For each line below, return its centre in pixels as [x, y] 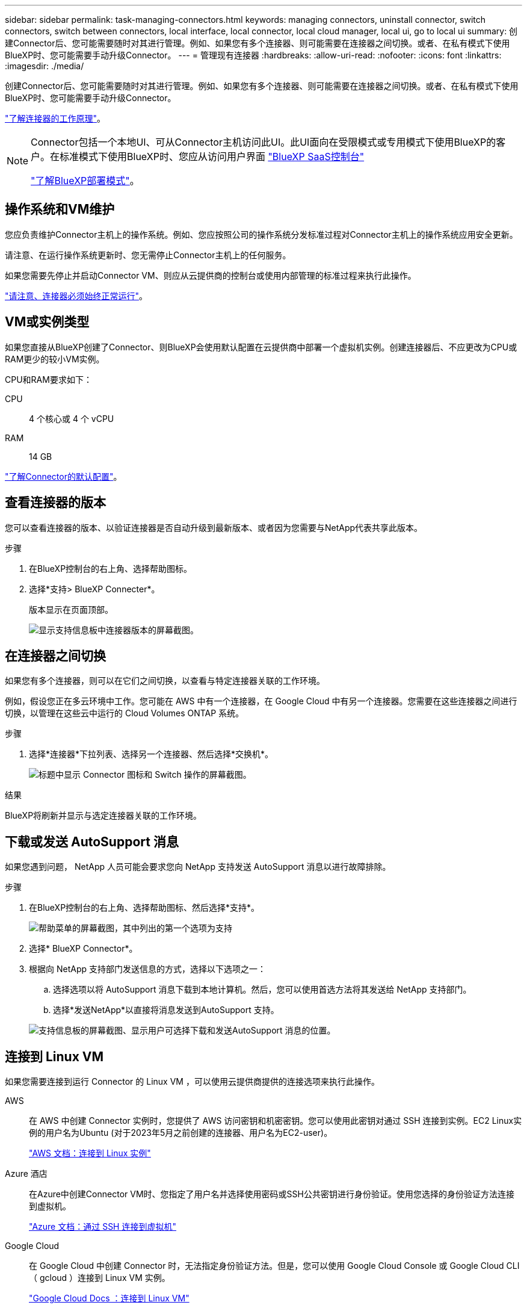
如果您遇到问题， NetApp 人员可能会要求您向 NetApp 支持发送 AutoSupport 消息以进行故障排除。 [198, 867]
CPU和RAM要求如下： [48, 379]
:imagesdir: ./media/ [45, 66]
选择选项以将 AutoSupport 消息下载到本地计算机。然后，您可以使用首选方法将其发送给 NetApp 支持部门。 [262, 990]
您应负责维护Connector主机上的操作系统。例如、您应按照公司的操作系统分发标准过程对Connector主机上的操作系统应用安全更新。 [261, 234]
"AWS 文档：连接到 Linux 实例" [90, 1153]
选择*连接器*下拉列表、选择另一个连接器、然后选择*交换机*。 [151, 754]
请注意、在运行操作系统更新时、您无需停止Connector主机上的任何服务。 [148, 255]
